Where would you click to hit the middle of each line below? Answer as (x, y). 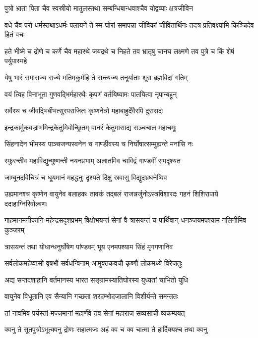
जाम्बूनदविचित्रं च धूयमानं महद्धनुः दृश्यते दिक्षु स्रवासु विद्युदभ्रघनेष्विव (86, 177)
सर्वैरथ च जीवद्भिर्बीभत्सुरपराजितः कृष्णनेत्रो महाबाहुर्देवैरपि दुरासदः (84, 111)
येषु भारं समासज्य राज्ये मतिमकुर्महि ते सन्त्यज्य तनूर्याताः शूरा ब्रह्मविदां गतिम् (96, 77)
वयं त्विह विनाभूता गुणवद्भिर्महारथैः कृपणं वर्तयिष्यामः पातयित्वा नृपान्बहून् (91, 94)
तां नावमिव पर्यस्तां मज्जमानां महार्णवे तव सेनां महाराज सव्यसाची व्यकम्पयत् (95, 313)
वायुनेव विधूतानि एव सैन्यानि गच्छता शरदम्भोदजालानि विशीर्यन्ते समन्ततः (91, 296)
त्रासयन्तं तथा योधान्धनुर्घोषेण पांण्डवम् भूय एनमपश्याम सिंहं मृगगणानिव (89, 246)
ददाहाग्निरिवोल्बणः (26, 203)
